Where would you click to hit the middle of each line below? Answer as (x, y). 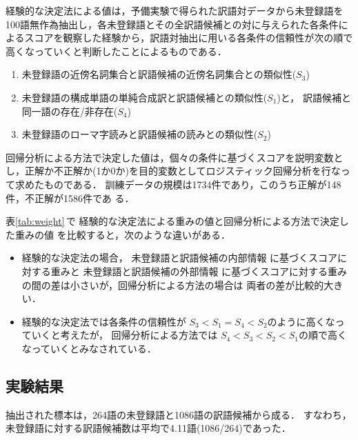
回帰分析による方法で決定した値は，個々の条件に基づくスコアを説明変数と (175, 157)
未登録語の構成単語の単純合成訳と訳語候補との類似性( (145, 97)
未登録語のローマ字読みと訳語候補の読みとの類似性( (140, 134)
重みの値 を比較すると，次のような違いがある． (123, 234)
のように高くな (301, 321)
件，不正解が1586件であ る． (70, 198)
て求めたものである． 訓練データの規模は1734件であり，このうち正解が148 (173, 184)
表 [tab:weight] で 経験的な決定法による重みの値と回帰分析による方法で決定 (172, 221)
